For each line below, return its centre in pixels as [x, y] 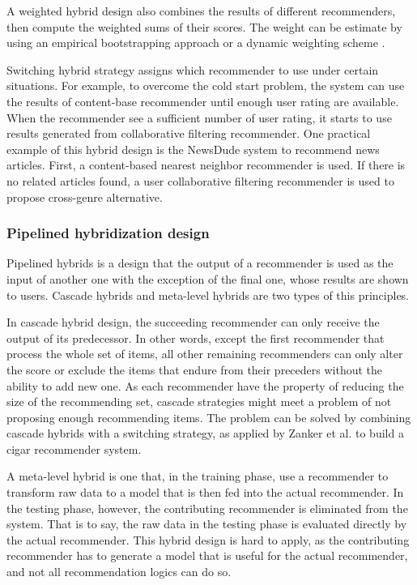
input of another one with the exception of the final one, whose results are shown [208, 278]
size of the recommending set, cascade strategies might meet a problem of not [199, 401]
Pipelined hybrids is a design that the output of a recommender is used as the [200, 263]
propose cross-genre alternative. [85, 196]
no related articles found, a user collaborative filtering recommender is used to [200, 180]
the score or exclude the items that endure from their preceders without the [195, 369]
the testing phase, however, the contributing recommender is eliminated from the [207, 508]
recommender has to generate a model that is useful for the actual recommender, [207, 555]
